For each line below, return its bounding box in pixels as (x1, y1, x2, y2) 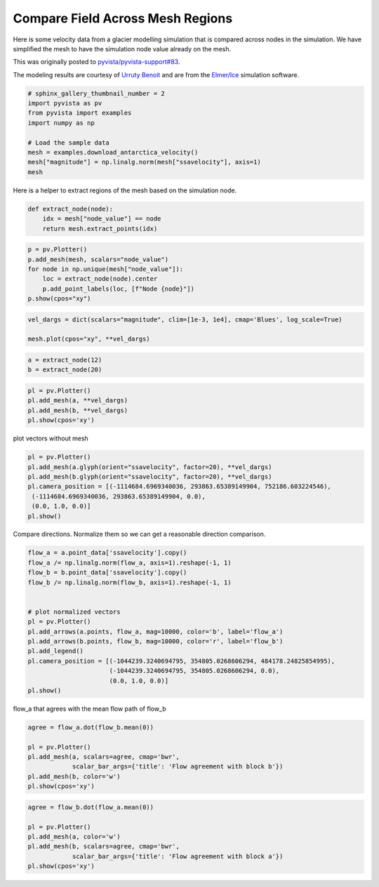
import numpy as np (27, 119, 95, 126)
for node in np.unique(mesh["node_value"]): (27, 265, 184, 273)
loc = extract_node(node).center (42, 275, 158, 283)
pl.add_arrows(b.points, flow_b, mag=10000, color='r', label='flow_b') (27, 637, 284, 645)
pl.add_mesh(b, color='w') (27, 773, 121, 780)
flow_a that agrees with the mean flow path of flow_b (13, 704, 166, 713)
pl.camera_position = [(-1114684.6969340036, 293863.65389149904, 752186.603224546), (27, 482, 331, 491)
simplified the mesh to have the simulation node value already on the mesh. (13, 44, 232, 53)
